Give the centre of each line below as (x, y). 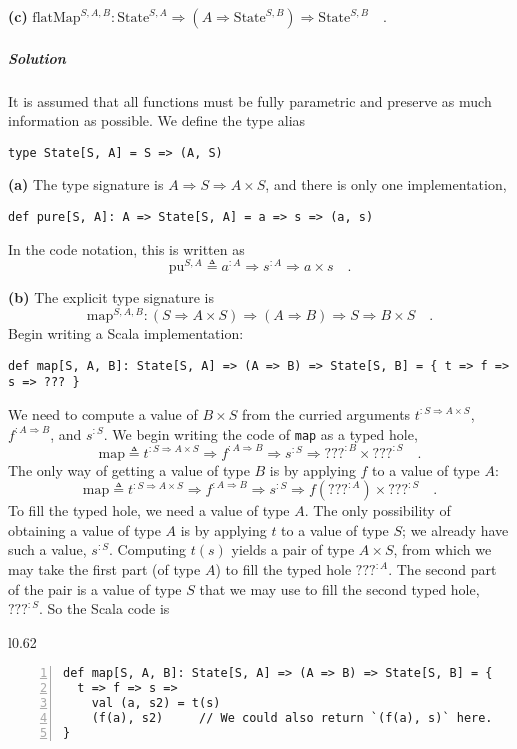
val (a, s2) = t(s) (156, 703)
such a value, (47, 549)
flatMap (56, 18)
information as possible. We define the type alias (157, 120)
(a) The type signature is (86, 184)
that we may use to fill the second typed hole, (339, 588)
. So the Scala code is (104, 608)
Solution (37, 57)
